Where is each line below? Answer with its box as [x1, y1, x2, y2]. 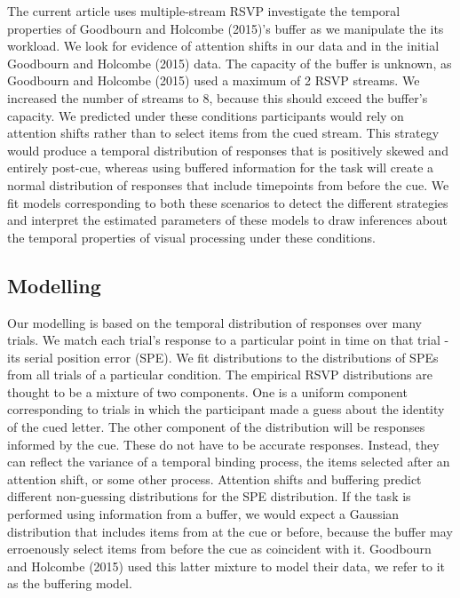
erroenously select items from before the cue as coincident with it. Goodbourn [7, 539, 432, 558]
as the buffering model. [7, 574, 132, 593]
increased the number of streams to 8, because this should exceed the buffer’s [7, 88, 428, 107]
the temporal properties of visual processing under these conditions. [7, 227, 376, 246]
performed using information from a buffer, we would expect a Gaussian [7, 505, 400, 523]
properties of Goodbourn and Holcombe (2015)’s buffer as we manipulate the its [7, 19, 444, 37]
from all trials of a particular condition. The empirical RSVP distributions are [7, 365, 432, 384]
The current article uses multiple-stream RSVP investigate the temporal [7, 2, 401, 20]
